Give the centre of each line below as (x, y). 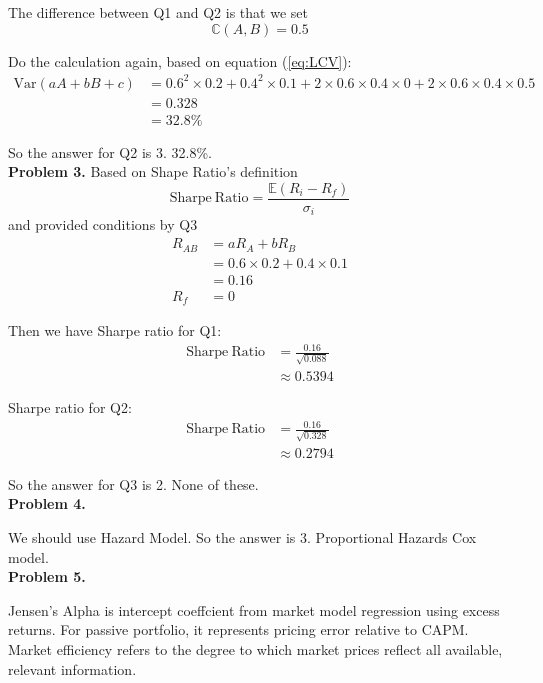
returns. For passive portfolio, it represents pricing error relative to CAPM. (238, 629)
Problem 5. (47, 576)
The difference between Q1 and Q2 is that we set (158, 12)
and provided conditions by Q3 (103, 224)
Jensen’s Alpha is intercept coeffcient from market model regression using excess (254, 609)
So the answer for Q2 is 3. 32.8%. (110, 151)
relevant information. (72, 668)
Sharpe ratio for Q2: (70, 406)
